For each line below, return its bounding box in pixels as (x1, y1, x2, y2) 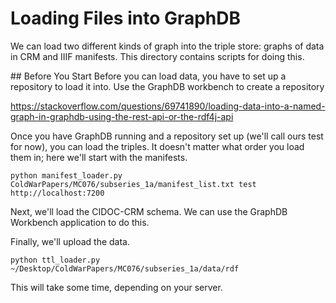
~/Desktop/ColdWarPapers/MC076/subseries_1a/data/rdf (10, 263, 240, 274)
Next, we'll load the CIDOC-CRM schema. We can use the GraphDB (10, 205, 288, 217)
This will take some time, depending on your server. (10, 281, 223, 293)
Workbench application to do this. (10, 216, 150, 228)
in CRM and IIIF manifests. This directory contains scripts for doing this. (10, 50, 305, 62)
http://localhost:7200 (10, 188, 105, 198)
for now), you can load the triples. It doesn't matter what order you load (10, 140, 305, 152)
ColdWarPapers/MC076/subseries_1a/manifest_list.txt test (10, 179, 257, 189)
